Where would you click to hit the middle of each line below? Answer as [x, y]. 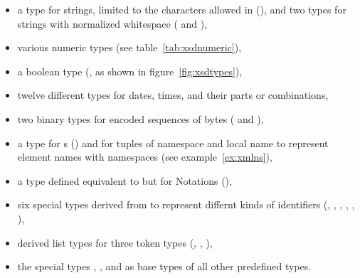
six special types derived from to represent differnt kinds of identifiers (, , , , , [186, 204]
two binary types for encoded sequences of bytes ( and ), [141, 118]
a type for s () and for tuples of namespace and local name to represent [173, 143]
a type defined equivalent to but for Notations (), [125, 180]
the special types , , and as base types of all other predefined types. [164, 266]
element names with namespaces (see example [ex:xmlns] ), [145, 157]
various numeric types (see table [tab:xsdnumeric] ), [129, 47]
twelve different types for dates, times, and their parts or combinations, [173, 95]
